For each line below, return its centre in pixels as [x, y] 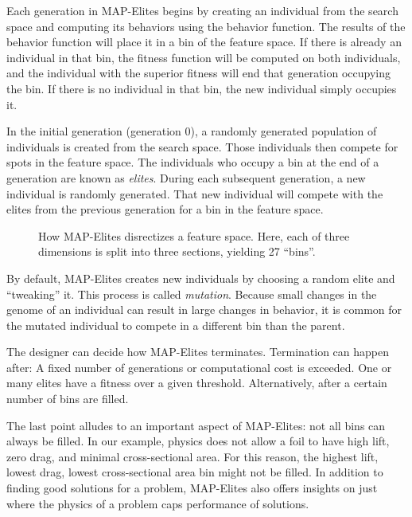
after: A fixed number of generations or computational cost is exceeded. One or [199, 367]
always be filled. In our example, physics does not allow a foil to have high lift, [198, 441]
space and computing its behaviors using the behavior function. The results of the [206, 26]
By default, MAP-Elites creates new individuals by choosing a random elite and [201, 278]
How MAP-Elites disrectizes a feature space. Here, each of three [194, 235]
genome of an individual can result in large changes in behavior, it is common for [204, 309]
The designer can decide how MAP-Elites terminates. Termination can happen [198, 352]
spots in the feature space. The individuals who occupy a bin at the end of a [193, 162]
